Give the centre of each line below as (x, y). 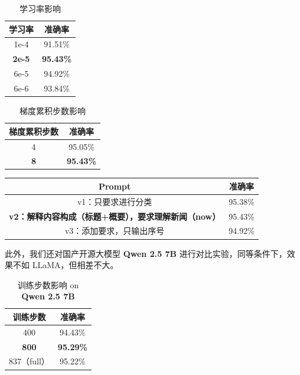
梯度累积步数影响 (53, 111)
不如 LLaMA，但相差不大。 (66, 265)
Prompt (115, 186)
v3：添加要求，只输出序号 (115, 231)
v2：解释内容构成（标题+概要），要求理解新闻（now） (115, 216)
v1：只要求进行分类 (115, 201)
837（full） (29, 361)
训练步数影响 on (48, 284)
